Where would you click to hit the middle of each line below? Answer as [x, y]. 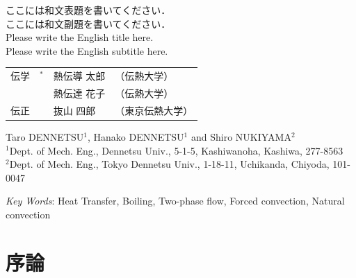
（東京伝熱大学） [154, 110]
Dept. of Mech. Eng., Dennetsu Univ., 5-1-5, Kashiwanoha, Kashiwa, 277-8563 [176, 150]
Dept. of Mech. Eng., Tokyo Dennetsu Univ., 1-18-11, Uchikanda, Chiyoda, [169, 164]
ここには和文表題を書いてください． [88, 10]
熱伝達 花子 [79, 93]
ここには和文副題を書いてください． [88, 23]
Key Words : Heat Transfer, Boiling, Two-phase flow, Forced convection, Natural [175, 201]
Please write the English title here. [80, 37]
